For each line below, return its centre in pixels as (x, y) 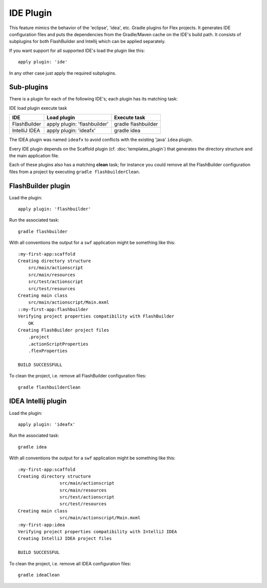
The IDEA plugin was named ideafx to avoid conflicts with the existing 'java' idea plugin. (101, 140)
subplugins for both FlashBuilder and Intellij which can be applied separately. (87, 42)
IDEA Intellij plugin (38, 401)
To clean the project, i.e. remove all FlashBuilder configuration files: (78, 376)
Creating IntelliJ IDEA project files (65, 539)
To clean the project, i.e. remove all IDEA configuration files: (70, 563)
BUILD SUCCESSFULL (40, 364)
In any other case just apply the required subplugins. (63, 73)
